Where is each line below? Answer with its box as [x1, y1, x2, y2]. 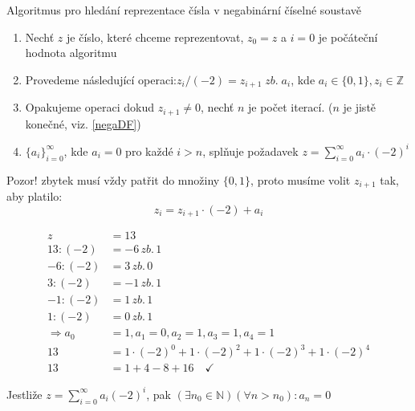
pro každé [125, 142, 173, 159]
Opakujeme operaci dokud [25, 99, 155, 116]
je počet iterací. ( [248, 99, 333, 116]
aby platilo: [6, 188, 63, 205]
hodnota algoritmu [25, 44, 117, 61]
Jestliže [6, 385, 43, 402]
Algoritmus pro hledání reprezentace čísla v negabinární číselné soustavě [6, 2, 361, 18]
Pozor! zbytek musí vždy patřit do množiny [6, 171, 220, 188]
